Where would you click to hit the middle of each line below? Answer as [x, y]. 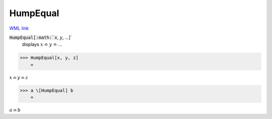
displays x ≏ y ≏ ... [42, 44]
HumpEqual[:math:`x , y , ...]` [41, 37]
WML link [19, 28]
